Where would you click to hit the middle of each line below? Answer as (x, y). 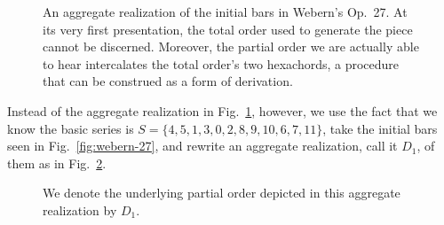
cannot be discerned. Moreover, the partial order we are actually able (231, 47)
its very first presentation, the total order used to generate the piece (228, 29)
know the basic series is (71, 128)
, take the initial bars (380, 128)
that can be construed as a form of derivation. (168, 81)
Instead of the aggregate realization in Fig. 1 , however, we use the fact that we (222, 110)
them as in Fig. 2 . (57, 163)
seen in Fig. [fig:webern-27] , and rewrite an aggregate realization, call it (202, 146)
